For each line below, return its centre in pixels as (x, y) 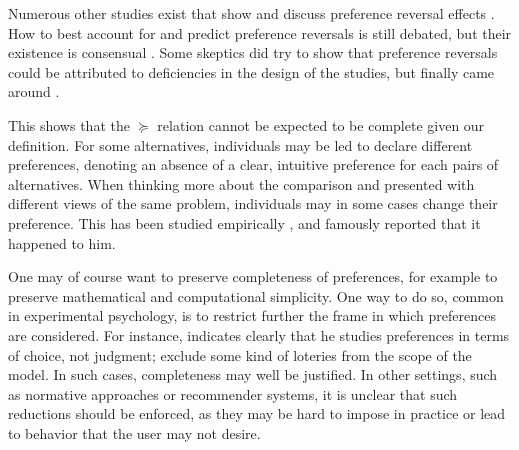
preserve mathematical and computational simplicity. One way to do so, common (256, 295)
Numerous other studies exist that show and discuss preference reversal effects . (251, 13)
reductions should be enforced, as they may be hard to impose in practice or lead (257, 413)
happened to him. (62, 242)
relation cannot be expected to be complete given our (321, 124)
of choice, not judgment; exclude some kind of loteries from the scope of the (240, 354)
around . (34, 91)
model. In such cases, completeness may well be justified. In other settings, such (253, 374)
